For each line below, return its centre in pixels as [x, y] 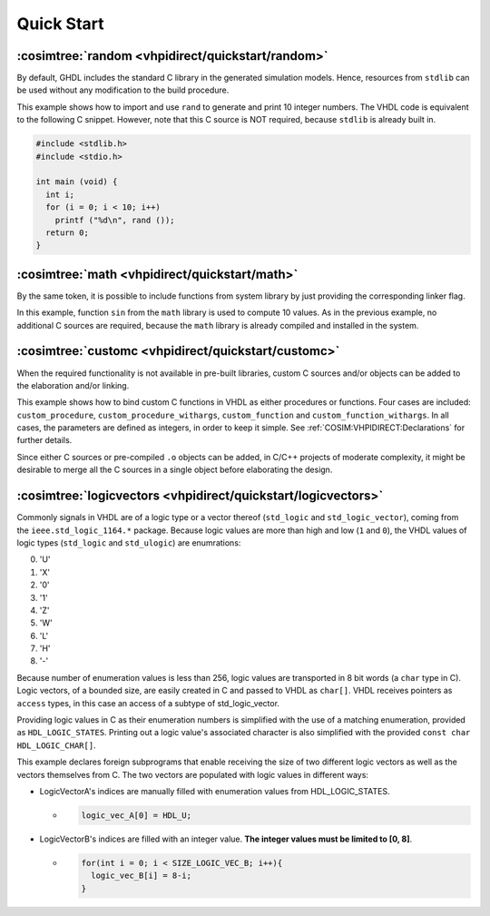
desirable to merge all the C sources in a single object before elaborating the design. [175, 470]
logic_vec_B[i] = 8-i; [142, 876]
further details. [44, 440]
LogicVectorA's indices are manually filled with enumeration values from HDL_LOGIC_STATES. [215, 791]
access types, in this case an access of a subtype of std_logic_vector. [148, 703]
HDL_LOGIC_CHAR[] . [56, 745]
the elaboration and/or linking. [73, 385]
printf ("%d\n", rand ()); [115, 220]
